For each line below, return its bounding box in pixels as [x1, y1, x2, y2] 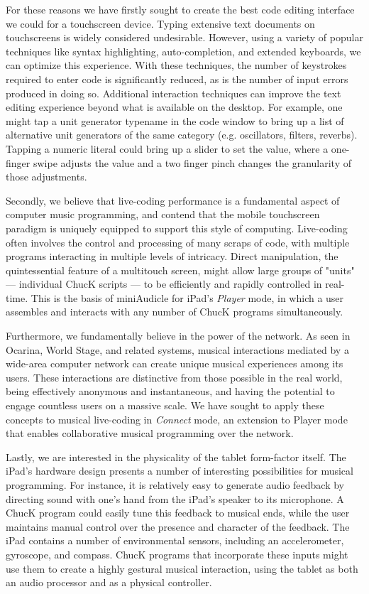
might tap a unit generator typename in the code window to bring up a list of [6, 113, 344, 128]
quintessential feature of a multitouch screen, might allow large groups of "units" [6, 262, 355, 277]
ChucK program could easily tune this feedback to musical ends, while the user [6, 505, 350, 520]
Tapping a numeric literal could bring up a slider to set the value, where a [6, 141, 329, 156]
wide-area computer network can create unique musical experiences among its [6, 356, 343, 371]
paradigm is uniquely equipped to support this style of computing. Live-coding [6, 220, 348, 235]
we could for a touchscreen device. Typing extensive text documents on [6, 16, 315, 31]
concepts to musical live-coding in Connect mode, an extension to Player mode [6, 411, 348, 426]
